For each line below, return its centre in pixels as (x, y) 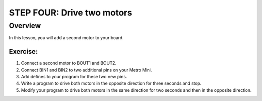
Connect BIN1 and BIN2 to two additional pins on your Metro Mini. (87, 70)
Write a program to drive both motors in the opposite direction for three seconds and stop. (111, 83)
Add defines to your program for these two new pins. (74, 77)
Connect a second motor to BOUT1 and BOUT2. (69, 63)
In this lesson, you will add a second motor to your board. (66, 38)
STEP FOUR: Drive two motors (71, 13)
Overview (25, 26)
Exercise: (24, 51)
